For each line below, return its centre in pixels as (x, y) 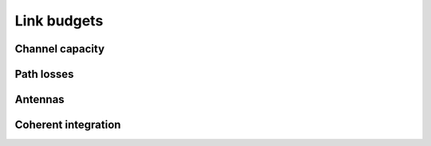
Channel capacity (60, 49)
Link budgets (59, 21)
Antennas (40, 100)
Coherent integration (68, 125)
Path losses (44, 74)
